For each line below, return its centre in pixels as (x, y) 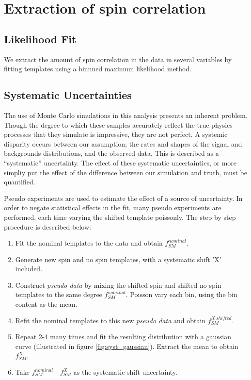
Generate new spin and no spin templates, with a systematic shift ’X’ (118, 259)
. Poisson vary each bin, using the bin (181, 294)
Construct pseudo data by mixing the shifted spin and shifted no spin (118, 285)
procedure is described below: (47, 226)
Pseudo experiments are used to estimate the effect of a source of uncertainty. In (123, 198)
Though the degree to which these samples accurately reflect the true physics (118, 124)
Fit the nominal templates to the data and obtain (89, 243)
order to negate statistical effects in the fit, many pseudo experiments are (113, 207)
